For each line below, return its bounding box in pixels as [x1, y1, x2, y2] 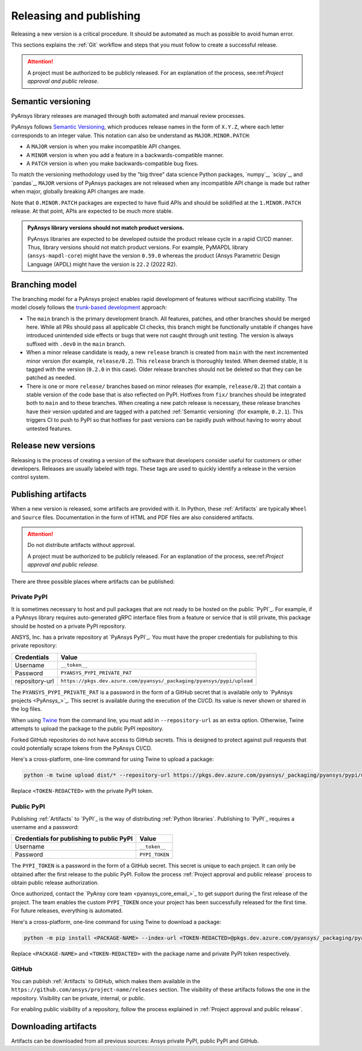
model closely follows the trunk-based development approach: [11, 304, 167, 311]
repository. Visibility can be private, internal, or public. [11, 994, 146, 1001]
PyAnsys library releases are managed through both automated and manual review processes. [11, 112, 246, 120]
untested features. [26, 425, 72, 432]
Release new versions [11, 441, 96, 451]
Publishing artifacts [11, 490, 87, 500]
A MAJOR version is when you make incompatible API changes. [26, 143, 182, 150]
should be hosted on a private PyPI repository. [11, 623, 127, 630]
